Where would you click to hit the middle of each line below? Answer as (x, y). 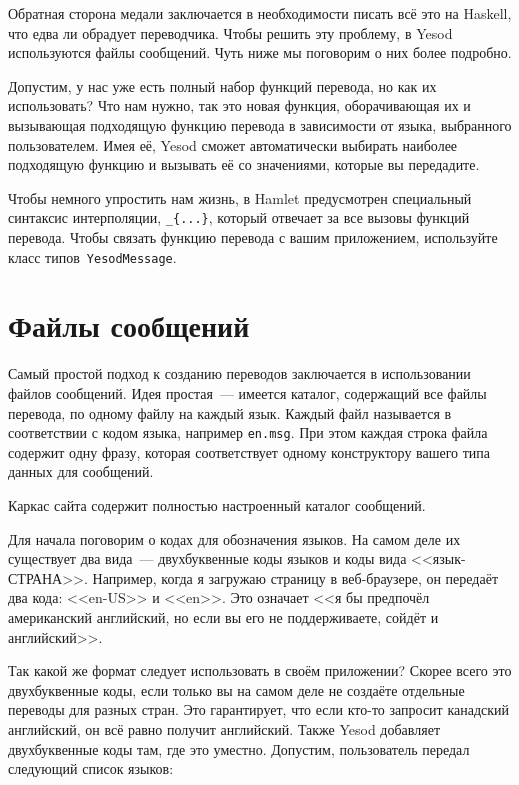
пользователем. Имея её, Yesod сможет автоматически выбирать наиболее (233, 144)
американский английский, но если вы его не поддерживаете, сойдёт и (223, 616)
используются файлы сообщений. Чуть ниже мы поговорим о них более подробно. (260, 52)
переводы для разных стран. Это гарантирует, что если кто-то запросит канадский (259, 709)
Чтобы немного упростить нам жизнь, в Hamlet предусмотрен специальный (240, 197)
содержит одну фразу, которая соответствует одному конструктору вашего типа (249, 451)
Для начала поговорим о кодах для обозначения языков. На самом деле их (234, 538)
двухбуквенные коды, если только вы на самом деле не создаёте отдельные (236, 689)
